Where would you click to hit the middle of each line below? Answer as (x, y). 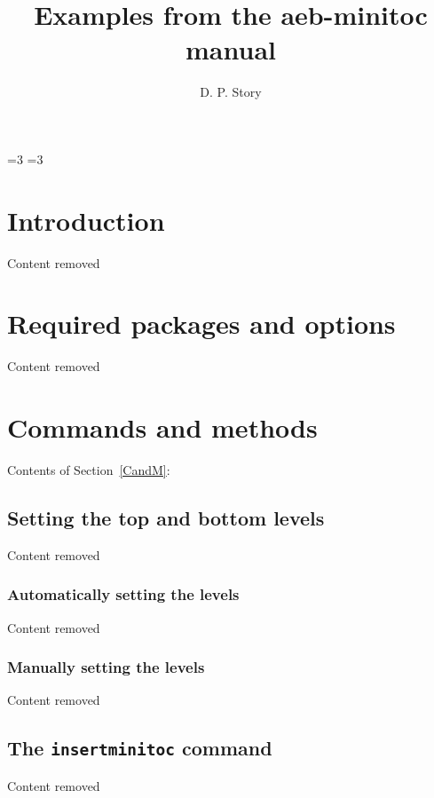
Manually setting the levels (106, 667)
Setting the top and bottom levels (166, 518)
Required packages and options (201, 324)
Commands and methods (162, 427)
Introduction (86, 220)
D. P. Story (231, 92)
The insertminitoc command (140, 748)
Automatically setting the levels (123, 594)
